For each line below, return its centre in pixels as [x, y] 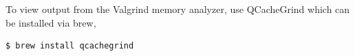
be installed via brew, [51, 22]
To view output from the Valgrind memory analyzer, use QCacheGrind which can [178, 9]
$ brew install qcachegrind [70, 46]
